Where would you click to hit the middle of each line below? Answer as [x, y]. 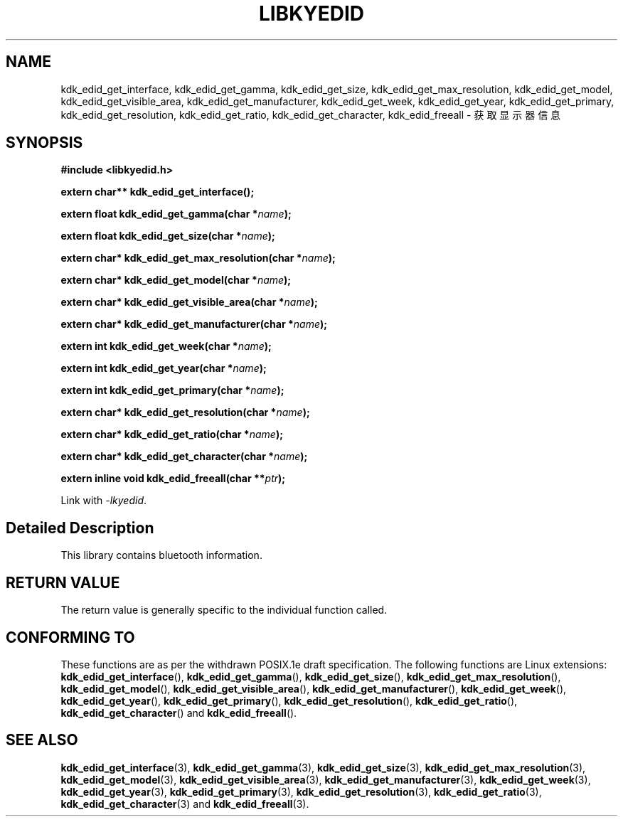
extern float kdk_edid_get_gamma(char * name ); [176, 214]
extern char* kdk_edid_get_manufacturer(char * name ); [194, 324]
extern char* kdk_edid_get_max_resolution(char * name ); [198, 258]
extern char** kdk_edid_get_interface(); [158, 192]
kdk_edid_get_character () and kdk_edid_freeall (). [179, 712]
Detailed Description [80, 528]
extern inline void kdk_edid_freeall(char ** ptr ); [173, 479]
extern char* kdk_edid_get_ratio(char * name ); [172, 434]
